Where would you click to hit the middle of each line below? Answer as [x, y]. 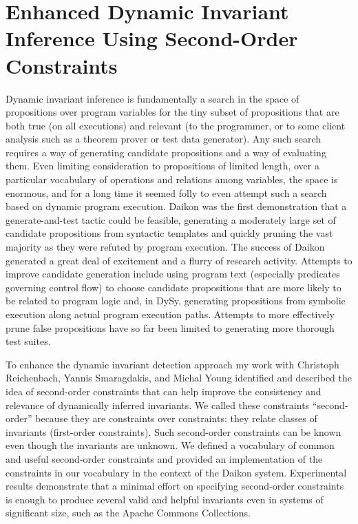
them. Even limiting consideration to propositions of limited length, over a [162, 166]
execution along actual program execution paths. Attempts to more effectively [170, 314]
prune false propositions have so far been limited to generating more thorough [170, 327]
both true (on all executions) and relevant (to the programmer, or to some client [176, 125]
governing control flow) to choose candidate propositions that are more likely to [173, 287]
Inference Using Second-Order [152, 38]
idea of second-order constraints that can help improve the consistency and [164, 391]
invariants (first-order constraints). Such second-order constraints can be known [173, 431]
